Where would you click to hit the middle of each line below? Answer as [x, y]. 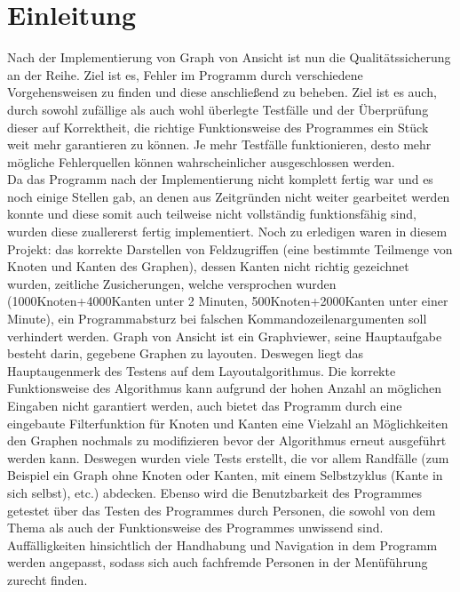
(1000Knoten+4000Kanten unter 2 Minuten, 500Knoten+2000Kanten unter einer [228, 301]
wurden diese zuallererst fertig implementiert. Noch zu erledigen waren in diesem [227, 232]
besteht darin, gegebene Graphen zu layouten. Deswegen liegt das [186, 353]
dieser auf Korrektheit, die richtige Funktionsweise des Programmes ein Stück [218, 127]
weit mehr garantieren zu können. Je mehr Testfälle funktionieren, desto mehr [219, 144]
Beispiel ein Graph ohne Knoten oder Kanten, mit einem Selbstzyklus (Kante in [225, 475]
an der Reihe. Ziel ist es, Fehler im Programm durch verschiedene [185, 74]
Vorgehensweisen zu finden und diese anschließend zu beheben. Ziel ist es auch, [222, 92]
